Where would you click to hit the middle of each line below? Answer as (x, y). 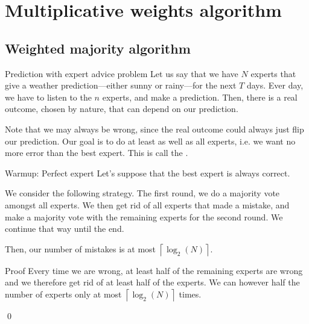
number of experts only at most (63, 294)
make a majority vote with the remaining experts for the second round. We (144, 217)
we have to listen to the (48, 97)
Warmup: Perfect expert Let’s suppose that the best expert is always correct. (148, 173)
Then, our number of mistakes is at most (81, 248)
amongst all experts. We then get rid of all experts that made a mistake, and (147, 204)
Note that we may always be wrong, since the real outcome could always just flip (154, 129)
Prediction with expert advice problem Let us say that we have (122, 73)
